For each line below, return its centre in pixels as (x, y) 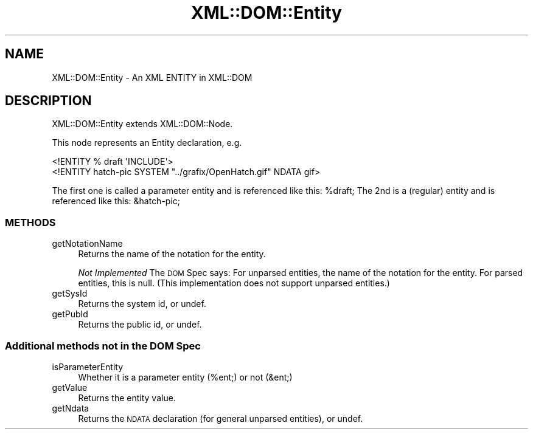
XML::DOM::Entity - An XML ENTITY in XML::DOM (152, 77)
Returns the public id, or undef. (140, 325)
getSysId (70, 294)
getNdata (71, 408)
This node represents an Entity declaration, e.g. (147, 143)
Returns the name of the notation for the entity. (172, 254)
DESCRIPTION (48, 101)
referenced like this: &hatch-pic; (116, 201)
